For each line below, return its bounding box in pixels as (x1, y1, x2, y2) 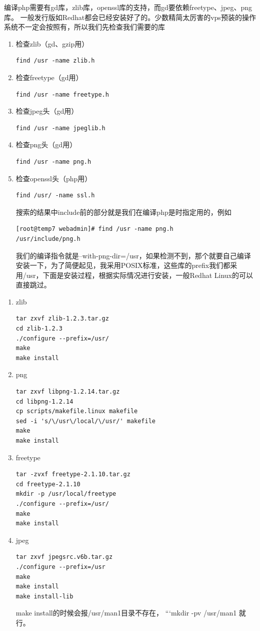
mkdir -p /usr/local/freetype (15, 490, 116, 498)
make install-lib (15, 592, 73, 600)
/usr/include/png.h (15, 235, 80, 242)
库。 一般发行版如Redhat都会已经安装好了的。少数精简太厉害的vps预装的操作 (4, 12, 256, 22)
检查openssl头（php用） (15, 173, 92, 183)
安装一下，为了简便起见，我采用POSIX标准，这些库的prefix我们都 (15, 260, 230, 270)
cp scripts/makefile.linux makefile (15, 408, 138, 415)
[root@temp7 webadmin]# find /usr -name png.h (15, 225, 173, 233)
